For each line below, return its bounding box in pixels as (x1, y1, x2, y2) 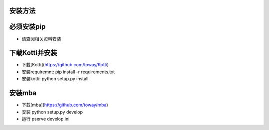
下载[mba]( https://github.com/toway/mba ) (21, 102, 108, 108)
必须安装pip (9, 22, 46, 31)
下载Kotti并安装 (9, 49, 57, 57)
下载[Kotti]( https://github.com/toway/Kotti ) (21, 62, 109, 68)
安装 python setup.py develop (21, 109, 83, 115)
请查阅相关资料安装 (21, 35, 61, 42)
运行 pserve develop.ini (21, 116, 70, 122)
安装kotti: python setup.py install (21, 76, 89, 82)
